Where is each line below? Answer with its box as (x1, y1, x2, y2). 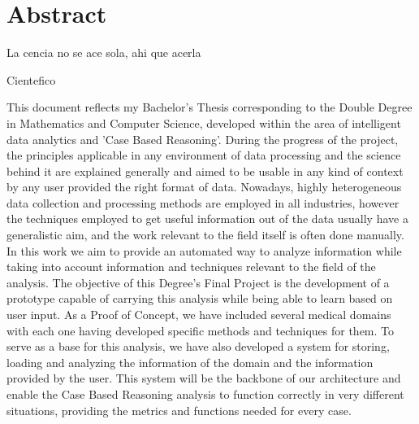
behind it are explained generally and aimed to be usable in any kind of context (6, 162, 404, 179)
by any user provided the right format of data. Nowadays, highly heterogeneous (6, 178, 402, 195)
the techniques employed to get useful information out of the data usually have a (6, 210, 408, 227)
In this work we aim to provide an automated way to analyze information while (6, 242, 402, 259)
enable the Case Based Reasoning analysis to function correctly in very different (6, 386, 404, 402)
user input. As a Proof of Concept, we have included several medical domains (6, 306, 391, 323)
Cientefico (6, 71, 56, 88)
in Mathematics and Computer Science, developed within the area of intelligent (6, 114, 401, 131)
